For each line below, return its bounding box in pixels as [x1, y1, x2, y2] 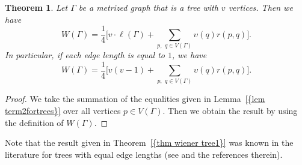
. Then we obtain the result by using [162, 104, 298, 116]
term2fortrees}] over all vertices [5, 104, 121, 116]
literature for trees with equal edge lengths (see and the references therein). [5, 148, 283, 160]
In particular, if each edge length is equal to [5, 48, 165, 61]
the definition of [5, 116, 64, 128]
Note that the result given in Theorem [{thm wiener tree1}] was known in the [5, 136, 294, 149]
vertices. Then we [228, 1, 293, 13]
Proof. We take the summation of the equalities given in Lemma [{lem [5, 92, 265, 105]
